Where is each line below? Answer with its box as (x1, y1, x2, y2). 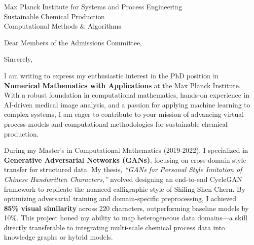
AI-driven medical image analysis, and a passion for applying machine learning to (4, 99, 250, 109)
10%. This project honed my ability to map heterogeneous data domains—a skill (4, 212, 248, 223)
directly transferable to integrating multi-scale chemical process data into (4, 222, 225, 232)
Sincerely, (4, 54, 33, 64)
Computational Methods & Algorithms (4, 21, 121, 31)
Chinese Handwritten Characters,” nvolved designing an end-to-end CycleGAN (4, 174, 243, 184)
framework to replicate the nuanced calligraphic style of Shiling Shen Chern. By (4, 183, 246, 194)
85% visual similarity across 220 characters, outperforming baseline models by (4, 203, 249, 213)
